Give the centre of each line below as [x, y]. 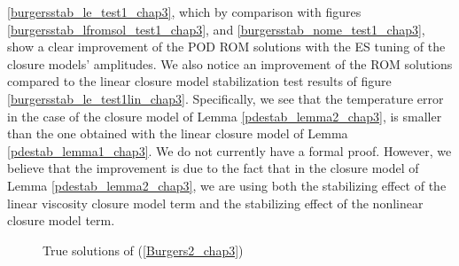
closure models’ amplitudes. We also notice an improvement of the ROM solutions [230, 63]
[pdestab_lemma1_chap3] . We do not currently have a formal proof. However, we [229, 150]
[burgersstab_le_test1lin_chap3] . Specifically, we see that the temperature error [226, 98]
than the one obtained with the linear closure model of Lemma [178, 133]
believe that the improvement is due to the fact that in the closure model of [213, 168]
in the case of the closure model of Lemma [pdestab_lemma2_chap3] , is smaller [225, 116]
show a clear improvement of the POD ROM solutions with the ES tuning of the [226, 47]
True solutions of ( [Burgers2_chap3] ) [143, 250]
